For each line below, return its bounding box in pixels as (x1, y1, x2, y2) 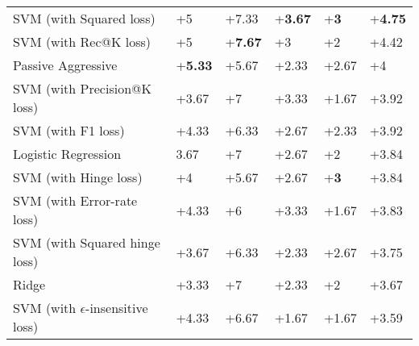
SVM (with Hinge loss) (13, 168, 143, 186)
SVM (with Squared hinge (13, 233, 160, 252)
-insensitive (85, 298, 148, 317)
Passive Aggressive (13, 56, 118, 74)
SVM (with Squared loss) (13, 9, 156, 27)
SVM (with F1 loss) (13, 121, 125, 140)
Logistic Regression (13, 144, 122, 163)
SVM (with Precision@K (13, 79, 151, 98)
